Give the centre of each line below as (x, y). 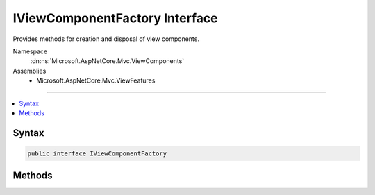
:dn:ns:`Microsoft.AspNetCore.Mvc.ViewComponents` (107, 61)
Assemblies (30, 71)
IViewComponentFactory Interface (115, 18)
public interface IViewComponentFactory (97, 153)
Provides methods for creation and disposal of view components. (106, 39)
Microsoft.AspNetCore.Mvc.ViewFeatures (96, 80)
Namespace (30, 51)
